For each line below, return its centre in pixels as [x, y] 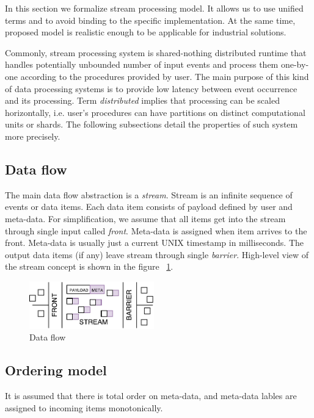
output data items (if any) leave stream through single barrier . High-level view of [157, 254]
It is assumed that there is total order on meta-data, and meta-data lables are [151, 395]
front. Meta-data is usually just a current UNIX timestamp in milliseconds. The [155, 243]
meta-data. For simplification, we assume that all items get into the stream [145, 218]
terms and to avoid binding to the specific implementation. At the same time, [150, 20]
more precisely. [33, 136]
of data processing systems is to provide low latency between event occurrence [151, 88]
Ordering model [56, 370]
